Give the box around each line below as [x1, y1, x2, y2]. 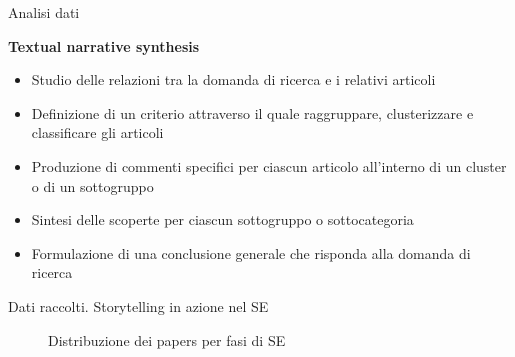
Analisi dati [8, 2, 80, 22]
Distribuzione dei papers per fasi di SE [48, 329, 286, 350]
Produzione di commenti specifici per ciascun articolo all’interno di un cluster [31, 155, 507, 176]
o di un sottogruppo [31, 175, 154, 196]
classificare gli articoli [31, 122, 164, 143]
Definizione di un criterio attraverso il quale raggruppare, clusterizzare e [31, 102, 474, 123]
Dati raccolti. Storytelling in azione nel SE [8, 295, 269, 316]
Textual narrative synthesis [8, 35, 200, 56]
